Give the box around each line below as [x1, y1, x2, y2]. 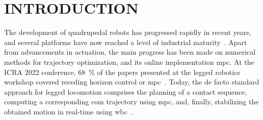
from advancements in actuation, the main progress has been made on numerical [4, 47, 256, 57]
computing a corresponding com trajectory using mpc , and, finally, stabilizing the [4, 96, 259, 107]
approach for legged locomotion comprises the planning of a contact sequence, [4, 86, 247, 97]
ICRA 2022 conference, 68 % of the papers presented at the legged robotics [4, 66, 240, 77]
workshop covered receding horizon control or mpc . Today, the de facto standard [4, 76, 259, 87]
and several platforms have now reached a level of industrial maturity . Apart [4, 36, 247, 47]
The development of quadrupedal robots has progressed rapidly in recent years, [4, 27, 251, 37]
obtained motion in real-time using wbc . [4, 106, 133, 116]
